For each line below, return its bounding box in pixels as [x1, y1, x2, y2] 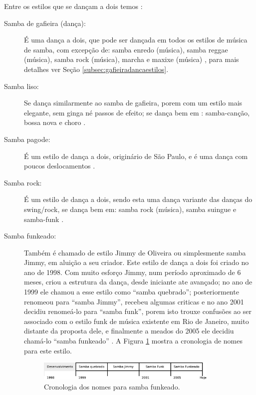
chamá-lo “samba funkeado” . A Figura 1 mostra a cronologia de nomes [24, 335, 243, 346]
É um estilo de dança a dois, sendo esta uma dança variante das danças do [24, 194, 253, 204]
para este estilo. [24, 345, 72, 355]
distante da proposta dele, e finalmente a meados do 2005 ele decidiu [24, 325, 234, 336]
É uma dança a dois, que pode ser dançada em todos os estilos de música [24, 34, 248, 45]
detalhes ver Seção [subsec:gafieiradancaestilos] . [24, 63, 169, 74]
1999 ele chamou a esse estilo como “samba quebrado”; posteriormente [24, 286, 239, 297]
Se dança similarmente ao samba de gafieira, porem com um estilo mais [24, 97, 243, 108]
